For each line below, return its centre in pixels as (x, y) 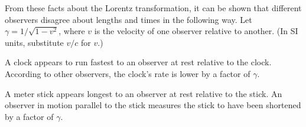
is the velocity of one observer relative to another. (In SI (196, 31)
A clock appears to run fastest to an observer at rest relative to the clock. (138, 62)
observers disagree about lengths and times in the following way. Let (128, 19)
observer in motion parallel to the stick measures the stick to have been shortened (153, 105)
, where (72, 31)
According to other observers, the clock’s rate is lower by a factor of (128, 73)
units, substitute (34, 42)
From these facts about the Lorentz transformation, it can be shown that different (153, 8)
